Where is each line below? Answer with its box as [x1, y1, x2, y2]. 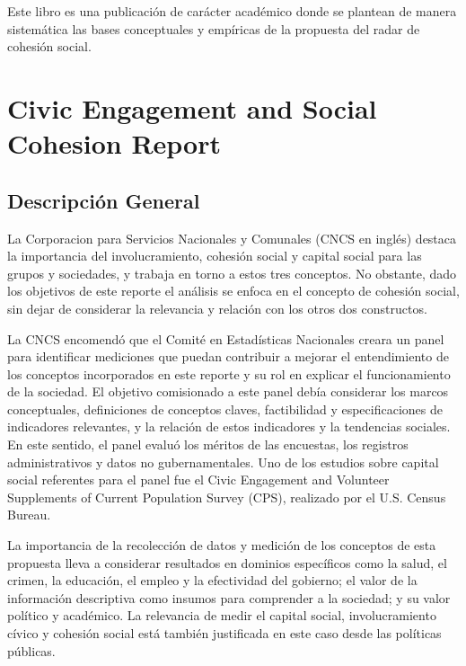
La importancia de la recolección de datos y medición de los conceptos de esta [7, 536, 436, 555]
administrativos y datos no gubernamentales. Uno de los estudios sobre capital [7, 452, 439, 471]
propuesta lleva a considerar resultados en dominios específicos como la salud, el [7, 553, 447, 572]
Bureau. [7, 505, 51, 524]
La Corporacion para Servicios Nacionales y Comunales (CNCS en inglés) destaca [7, 228, 457, 247]
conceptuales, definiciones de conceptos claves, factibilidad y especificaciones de [7, 399, 443, 418]
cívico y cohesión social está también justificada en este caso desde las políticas [7, 624, 442, 643]
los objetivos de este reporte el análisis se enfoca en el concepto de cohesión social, [7, 281, 460, 300]
